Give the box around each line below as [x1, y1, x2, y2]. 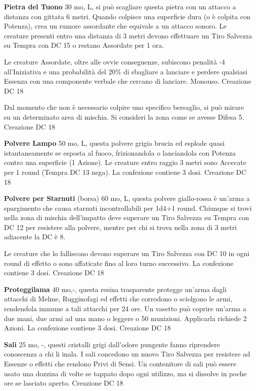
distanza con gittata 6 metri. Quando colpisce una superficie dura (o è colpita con [4, 11, 251, 21]
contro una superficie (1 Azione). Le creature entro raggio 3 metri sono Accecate [4, 157, 247, 167]
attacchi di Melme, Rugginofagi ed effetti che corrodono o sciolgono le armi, [4, 293, 232, 304]
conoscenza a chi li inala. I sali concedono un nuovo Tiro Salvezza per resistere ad [4, 349, 251, 359]
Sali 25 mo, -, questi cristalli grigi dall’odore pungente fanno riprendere [4, 339, 220, 349]
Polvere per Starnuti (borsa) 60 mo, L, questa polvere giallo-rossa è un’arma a [4, 193, 250, 203]
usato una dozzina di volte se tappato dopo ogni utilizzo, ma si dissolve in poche [4, 368, 247, 378]
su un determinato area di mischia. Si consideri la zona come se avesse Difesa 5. [4, 111, 244, 122]
